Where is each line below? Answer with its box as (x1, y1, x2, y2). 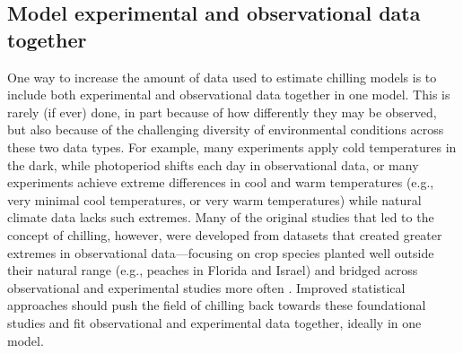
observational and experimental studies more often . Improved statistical (7, 278, 406, 297)
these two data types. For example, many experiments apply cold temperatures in (7, 137, 457, 156)
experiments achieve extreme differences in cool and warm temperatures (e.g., (7, 173, 434, 192)
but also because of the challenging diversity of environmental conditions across (7, 120, 444, 139)
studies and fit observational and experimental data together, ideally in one (7, 313, 422, 331)
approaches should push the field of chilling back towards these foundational (7, 296, 426, 314)
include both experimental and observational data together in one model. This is (7, 85, 450, 104)
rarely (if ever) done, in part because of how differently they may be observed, (7, 102, 437, 121)
